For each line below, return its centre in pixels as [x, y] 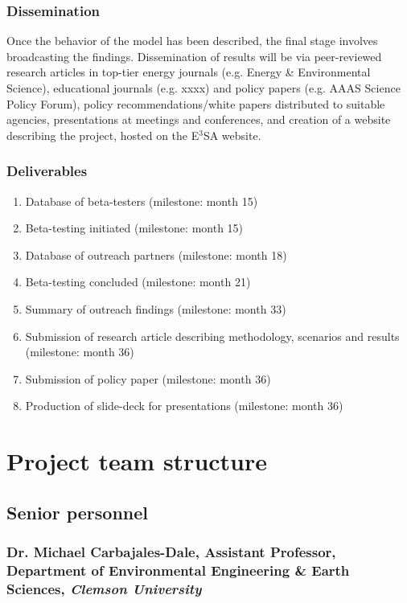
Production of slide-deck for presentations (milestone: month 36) [184, 406]
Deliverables [47, 171]
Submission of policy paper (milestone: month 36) [148, 378]
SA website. [232, 135]
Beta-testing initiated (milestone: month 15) [134, 228]
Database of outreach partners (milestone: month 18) [156, 254]
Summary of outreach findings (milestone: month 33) [156, 308]
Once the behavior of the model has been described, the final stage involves [192, 41]
